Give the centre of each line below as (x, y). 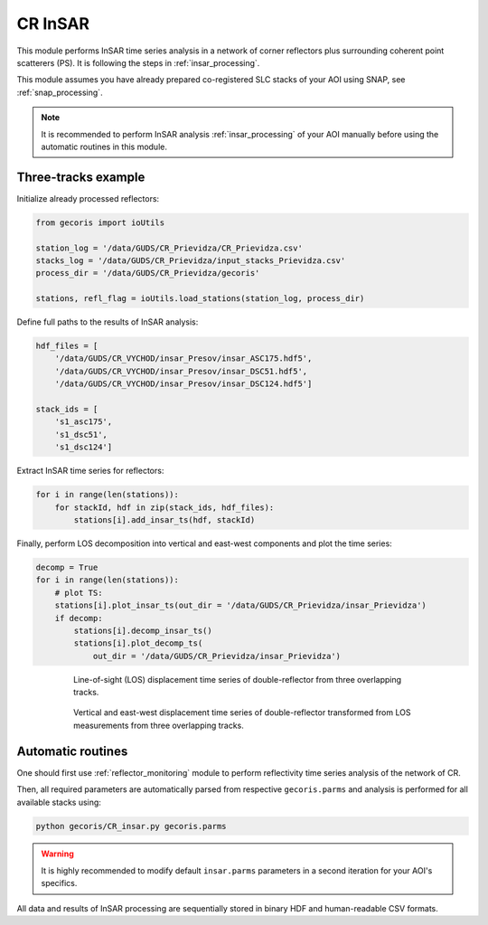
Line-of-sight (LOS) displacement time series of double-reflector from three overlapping (238, 679)
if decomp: (79, 618)
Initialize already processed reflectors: (88, 198)
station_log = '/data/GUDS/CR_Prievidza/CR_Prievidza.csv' (169, 248)
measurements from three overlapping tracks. (159, 725)
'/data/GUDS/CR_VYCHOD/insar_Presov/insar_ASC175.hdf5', (183, 359)
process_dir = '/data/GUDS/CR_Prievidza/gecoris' (148, 273)
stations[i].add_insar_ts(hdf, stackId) (164, 519)
